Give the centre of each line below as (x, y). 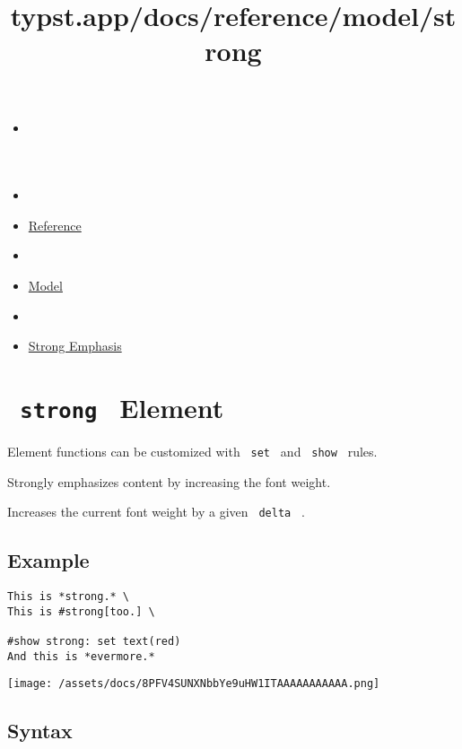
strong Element (122, 407)
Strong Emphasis (75, 346)
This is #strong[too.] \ (81, 611)
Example (48, 560)
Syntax (40, 731)
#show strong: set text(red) (94, 642)
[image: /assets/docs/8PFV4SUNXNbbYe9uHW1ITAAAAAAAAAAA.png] (194, 684)
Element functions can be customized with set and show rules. (192, 451)
